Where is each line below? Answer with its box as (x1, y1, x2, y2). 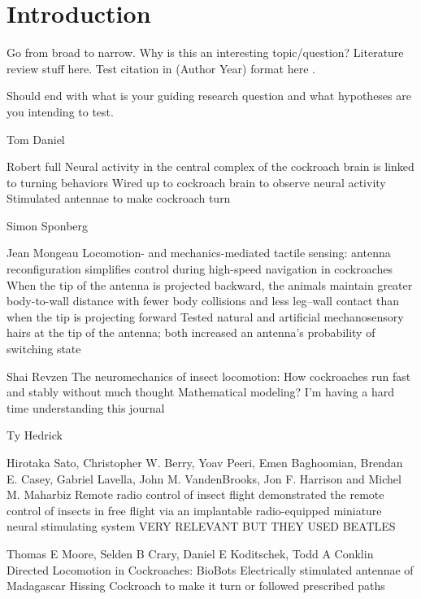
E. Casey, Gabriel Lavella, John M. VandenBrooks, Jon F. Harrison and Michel (7, 470, 401, 487)
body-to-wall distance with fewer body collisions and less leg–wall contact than (7, 292, 400, 309)
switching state (7, 340, 81, 357)
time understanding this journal (7, 399, 165, 416)
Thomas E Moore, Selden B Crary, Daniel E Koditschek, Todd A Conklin (7, 544, 374, 562)
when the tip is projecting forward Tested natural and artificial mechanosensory (7, 308, 404, 325)
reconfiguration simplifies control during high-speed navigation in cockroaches (7, 260, 393, 278)
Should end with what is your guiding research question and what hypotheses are (7, 87, 411, 104)
